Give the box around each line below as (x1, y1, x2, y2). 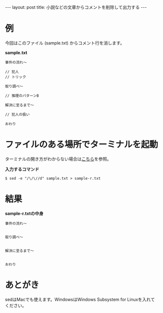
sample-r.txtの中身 (5, 210, 44, 216)
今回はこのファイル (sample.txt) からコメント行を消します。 (5, 40, 125, 46)
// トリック (5, 74, 27, 79)
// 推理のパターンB (5, 93, 39, 98)
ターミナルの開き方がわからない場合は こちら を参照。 (5, 156, 112, 162)
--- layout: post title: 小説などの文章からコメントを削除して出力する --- (5, 4, 147, 10)
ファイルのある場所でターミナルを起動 (5, 139, 159, 150)
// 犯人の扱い (5, 112, 30, 117)
